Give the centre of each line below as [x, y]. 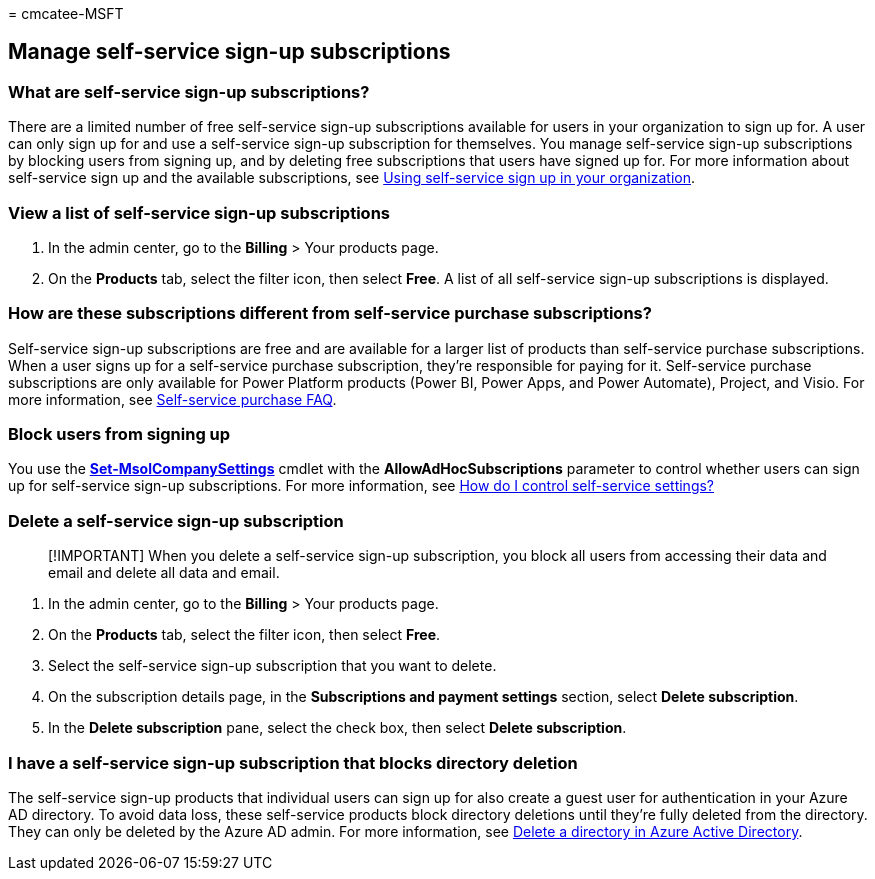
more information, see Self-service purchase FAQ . [172, 399]
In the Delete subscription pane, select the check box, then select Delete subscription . [337, 728]
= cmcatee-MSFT [66, 13]
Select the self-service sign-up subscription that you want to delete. [272, 666]
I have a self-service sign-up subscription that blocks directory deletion [293, 762]
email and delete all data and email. [164, 573]
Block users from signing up [119, 434]
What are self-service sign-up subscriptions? [189, 91]
